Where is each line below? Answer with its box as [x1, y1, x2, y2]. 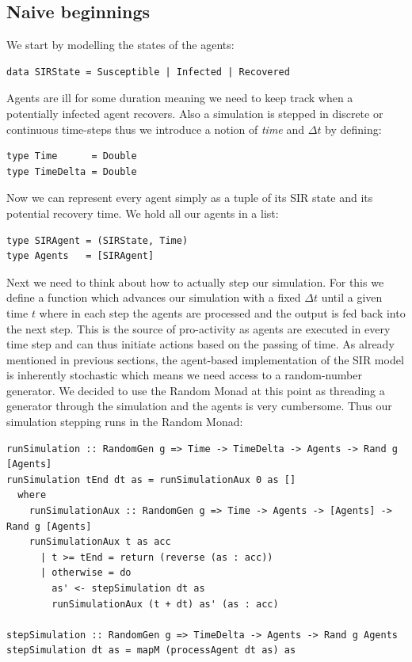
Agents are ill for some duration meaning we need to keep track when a [6, 89, 353, 106]
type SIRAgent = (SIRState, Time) [6, 234, 189, 246]
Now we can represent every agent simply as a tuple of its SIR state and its [6, 189, 373, 206]
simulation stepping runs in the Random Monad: [6, 413, 243, 430]
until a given [321, 289, 383, 306]
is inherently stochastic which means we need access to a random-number [6, 367, 362, 383]
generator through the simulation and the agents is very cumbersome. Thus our [6, 398, 392, 414]
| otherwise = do [40, 567, 132, 579]
